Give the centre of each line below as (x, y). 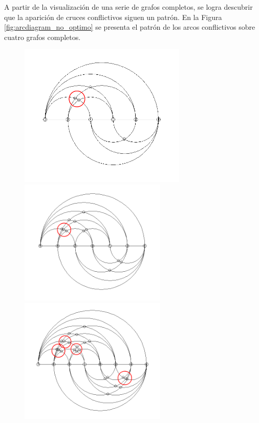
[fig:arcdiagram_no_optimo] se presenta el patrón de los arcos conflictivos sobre (130, 27)
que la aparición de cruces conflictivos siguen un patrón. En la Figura (113, 17)
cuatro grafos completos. (42, 37)
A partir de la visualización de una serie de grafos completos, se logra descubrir (128, 7)
